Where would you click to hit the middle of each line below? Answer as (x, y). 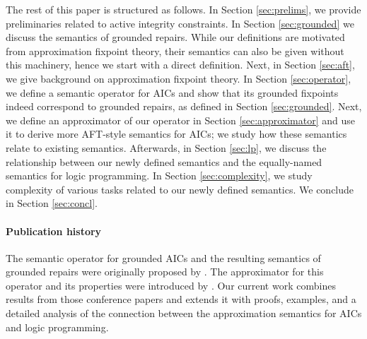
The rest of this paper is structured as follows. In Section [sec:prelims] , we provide (183, 9)
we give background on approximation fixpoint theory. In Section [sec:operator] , (179, 78)
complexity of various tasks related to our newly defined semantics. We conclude (180, 189)
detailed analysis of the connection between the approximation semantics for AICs (184, 313)
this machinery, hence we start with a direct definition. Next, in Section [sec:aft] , (180, 65)
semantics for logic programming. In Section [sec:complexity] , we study (159, 176)
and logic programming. (57, 327)
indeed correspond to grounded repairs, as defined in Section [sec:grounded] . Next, (184, 106)
